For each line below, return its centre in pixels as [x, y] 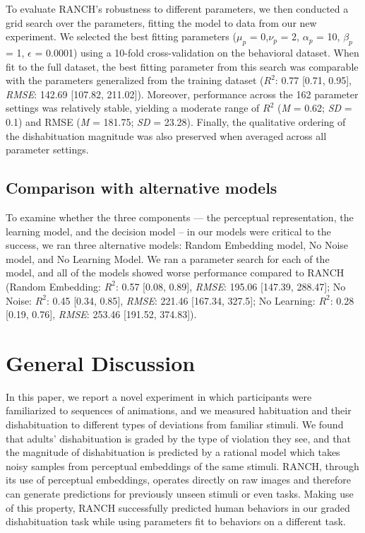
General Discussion [101, 362]
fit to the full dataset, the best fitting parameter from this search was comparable [182, 66]
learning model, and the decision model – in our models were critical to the [168, 231]
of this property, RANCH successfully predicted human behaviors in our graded [178, 507]
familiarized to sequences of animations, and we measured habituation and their [179, 410]
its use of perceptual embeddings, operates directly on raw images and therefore [179, 480]
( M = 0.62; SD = [315, 108]
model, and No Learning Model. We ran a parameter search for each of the [168, 258]
